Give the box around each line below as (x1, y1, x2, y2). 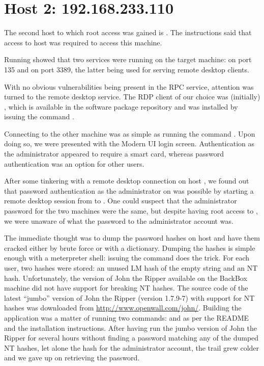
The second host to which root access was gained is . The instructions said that (4, 27, 252, 38)
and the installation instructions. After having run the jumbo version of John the (4, 322, 257, 333)
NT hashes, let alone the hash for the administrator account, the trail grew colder (4, 342, 259, 353)
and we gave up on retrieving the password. (4, 352, 140, 363)
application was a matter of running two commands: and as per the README (4, 312, 249, 323)
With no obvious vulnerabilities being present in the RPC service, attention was (4, 81, 254, 92)
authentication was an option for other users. (4, 158, 144, 169)
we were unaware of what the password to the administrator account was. (4, 215, 233, 226)
